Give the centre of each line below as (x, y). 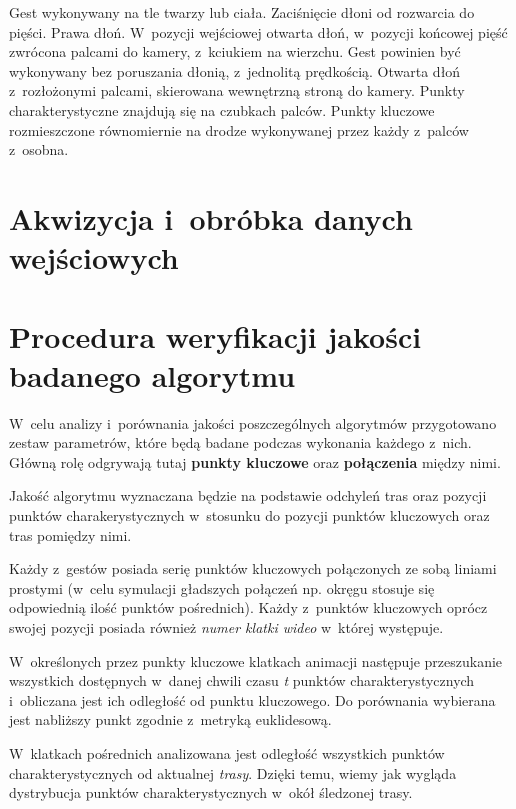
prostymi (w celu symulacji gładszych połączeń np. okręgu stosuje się (222, 587)
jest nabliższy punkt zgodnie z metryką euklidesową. (170, 719)
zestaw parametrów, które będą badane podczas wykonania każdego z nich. (240, 442)
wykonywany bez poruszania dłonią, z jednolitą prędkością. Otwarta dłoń (235, 70)
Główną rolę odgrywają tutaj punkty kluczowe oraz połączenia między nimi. (255, 461)
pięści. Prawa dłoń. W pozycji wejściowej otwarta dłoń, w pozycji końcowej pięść (258, 31)
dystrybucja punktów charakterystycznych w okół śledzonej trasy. (211, 792)
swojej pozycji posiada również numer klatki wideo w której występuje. (226, 626)
